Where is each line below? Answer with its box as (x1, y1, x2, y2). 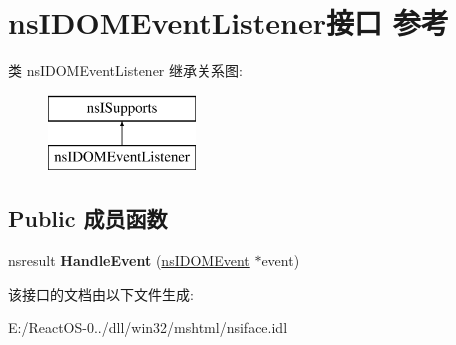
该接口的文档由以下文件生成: (8, 283, 194, 304)
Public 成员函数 (8, 203, 168, 234)
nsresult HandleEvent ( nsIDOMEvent (8, 250, 250, 271)
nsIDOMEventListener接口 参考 (8, 2, 449, 43)
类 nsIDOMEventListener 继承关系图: (8, 60, 243, 81)
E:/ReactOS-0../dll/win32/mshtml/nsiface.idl (8, 317, 288, 338)
